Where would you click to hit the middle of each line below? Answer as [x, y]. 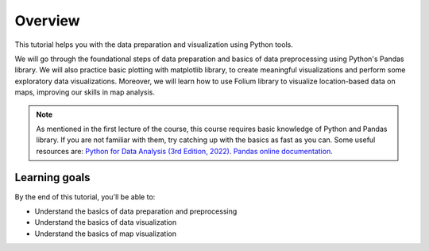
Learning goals [52, 178]
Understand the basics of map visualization [105, 234]
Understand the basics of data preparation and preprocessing [136, 211]
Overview [47, 21]
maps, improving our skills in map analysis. [85, 92]
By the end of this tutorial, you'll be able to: [85, 197]
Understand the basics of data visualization [106, 222]
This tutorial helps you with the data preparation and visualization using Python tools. [154, 44]
